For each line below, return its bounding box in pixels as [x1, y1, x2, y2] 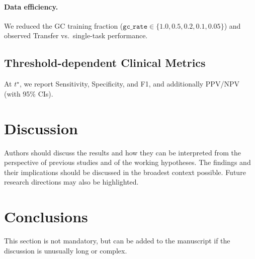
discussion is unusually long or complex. [4, 245, 127, 255]
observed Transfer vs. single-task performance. [4, 30, 148, 41]
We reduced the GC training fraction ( [4, 20, 123, 31]
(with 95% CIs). [4, 88, 53, 99]
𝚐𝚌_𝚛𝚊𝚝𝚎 [123, 23, 148, 30]
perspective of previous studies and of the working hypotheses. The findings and [4, 157, 251, 167]
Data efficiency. [4, 1, 58, 12]
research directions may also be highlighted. [4, 177, 139, 187]
